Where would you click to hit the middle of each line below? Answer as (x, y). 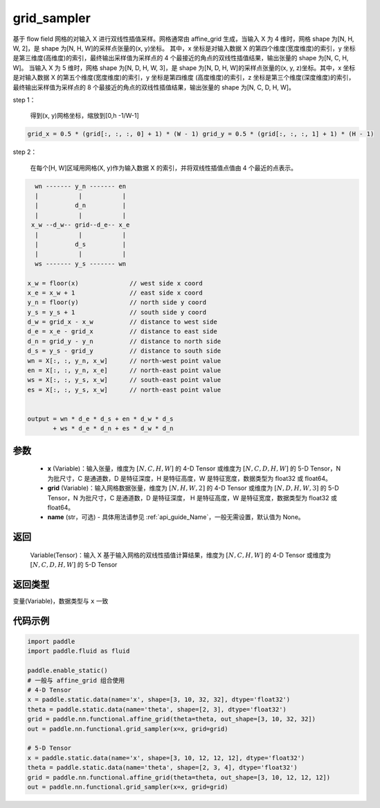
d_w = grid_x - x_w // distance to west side (122, 322)
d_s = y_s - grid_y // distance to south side (124, 351)
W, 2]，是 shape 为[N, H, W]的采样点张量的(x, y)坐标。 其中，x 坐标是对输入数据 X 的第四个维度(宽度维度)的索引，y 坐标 (184, 48)
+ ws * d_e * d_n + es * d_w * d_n (113, 429)
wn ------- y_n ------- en (81, 186)
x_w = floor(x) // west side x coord (115, 283)
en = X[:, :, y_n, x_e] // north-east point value (124, 370)
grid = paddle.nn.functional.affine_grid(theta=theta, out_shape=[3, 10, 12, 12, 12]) (179, 777)
